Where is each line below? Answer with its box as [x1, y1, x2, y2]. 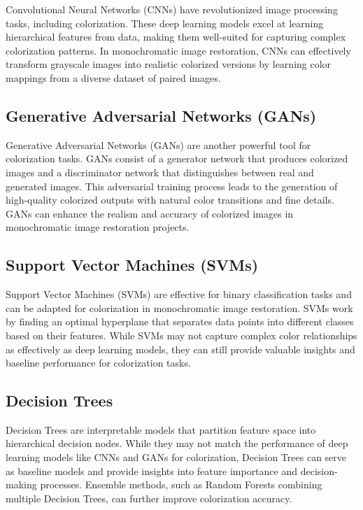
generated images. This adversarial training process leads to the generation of [6, 178, 338, 193]
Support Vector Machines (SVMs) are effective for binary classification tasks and [6, 287, 352, 302]
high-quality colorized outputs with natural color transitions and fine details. [6, 192, 334, 207]
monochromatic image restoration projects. [6, 220, 190, 234]
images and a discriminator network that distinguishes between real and [6, 164, 314, 179]
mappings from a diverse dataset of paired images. [6, 70, 221, 85]
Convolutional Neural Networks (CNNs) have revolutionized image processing [6, 2, 338, 16]
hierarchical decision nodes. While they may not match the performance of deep [6, 436, 348, 451]
